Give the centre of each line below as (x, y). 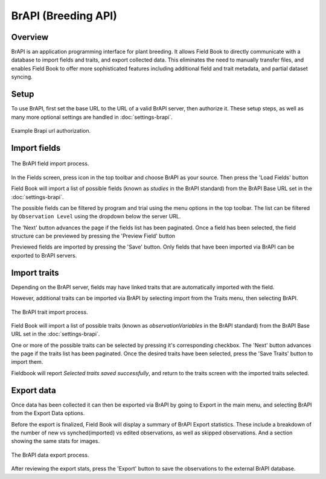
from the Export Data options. (48, 413)
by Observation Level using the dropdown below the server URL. (96, 217)
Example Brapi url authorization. (51, 130)
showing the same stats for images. (55, 441)
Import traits (35, 272)
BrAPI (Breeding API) (64, 16)
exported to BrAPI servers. (44, 255)
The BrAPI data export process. (50, 455)
